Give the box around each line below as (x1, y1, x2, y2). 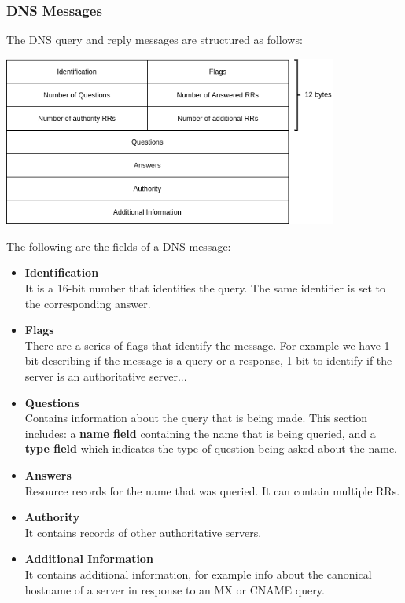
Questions (24, 394, 79, 410)
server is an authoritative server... (24, 368, 187, 384)
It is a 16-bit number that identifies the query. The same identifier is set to (24, 280, 385, 296)
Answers (24, 467, 72, 483)
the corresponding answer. (24, 295, 151, 311)
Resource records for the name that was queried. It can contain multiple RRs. (24, 482, 400, 498)
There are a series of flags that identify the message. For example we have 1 (24, 336, 390, 353)
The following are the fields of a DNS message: (6, 237, 231, 254)
